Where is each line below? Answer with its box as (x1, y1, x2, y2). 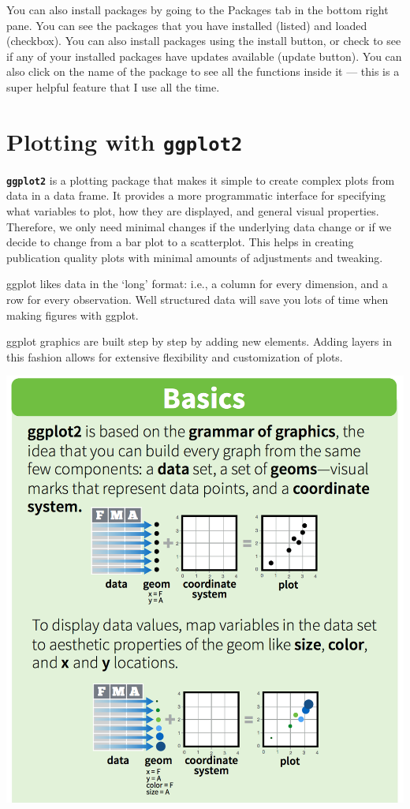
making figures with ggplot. (6, 306, 139, 323)
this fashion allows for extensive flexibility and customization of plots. (6, 348, 343, 365)
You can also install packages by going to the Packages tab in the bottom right (6, 2, 389, 17)
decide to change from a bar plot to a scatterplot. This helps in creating (6, 234, 354, 250)
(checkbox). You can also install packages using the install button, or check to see (6, 32, 401, 49)
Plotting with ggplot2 (6, 125, 243, 157)
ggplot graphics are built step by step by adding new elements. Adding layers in (6, 333, 392, 350)
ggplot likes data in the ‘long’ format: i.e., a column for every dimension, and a (6, 275, 388, 292)
